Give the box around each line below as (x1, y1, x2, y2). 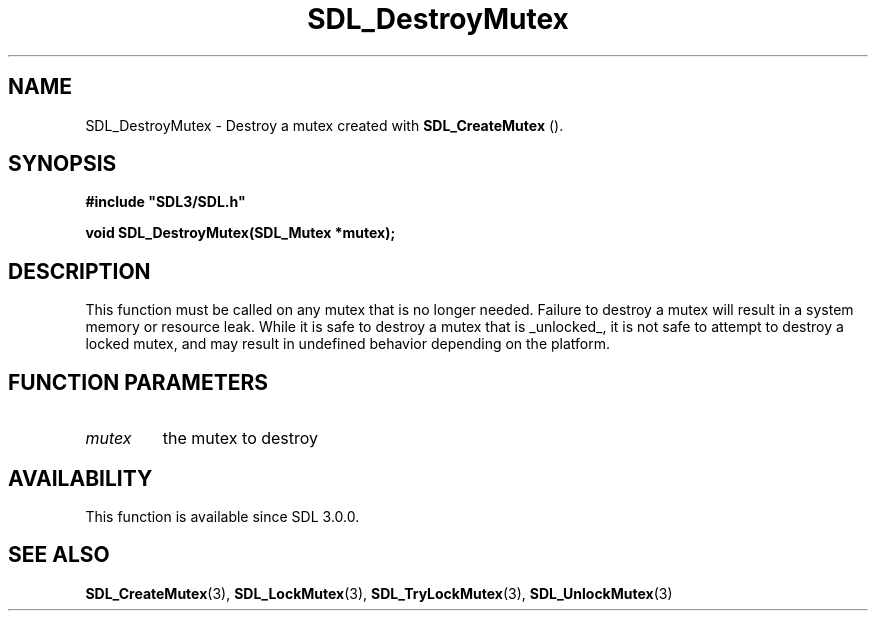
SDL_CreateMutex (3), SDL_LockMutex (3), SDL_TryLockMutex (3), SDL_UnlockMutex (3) (85, 584, 673, 602)
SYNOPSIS (8, 151, 117, 177)
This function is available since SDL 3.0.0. (85, 507, 360, 525)
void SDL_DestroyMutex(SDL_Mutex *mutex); (85, 224, 396, 242)
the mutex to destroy (162, 428, 319, 449)
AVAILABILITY (8, 465, 153, 491)
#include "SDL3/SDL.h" (85, 193, 246, 211)
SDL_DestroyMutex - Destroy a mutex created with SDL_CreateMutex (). (85, 116, 564, 134)
